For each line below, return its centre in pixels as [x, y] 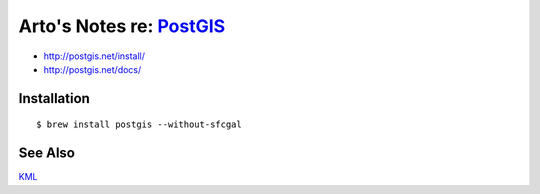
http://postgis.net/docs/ [92, 69]
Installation [54, 98]
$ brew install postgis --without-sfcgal [139, 124]
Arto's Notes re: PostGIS [122, 26]
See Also [46, 153]
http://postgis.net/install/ [94, 56]
